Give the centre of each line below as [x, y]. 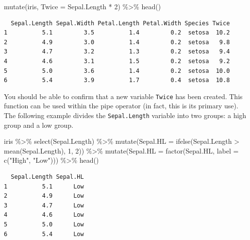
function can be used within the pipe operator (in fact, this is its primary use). [121, 106]
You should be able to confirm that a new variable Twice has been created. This [123, 96]
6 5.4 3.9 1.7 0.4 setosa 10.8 [117, 80]
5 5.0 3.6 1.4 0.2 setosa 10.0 [117, 71]
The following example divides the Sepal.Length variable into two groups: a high [125, 115]
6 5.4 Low [44, 234]
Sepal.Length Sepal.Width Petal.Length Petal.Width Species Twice [120, 23]
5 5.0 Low [44, 224]
